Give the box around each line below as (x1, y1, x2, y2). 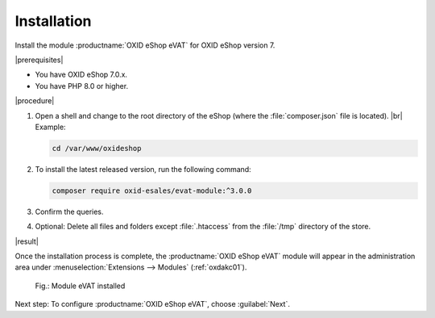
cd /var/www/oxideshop (52, 144, 142, 153)
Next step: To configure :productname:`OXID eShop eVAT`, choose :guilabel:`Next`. (14, 299, 290, 309)
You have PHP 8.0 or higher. (35, 81, 129, 90)
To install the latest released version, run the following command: (35, 164, 251, 174)
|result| (14, 236, 39, 246)
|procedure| (14, 96, 55, 106)
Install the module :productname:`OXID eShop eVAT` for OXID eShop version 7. (14, 40, 275, 50)
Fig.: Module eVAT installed (35, 281, 126, 291)
